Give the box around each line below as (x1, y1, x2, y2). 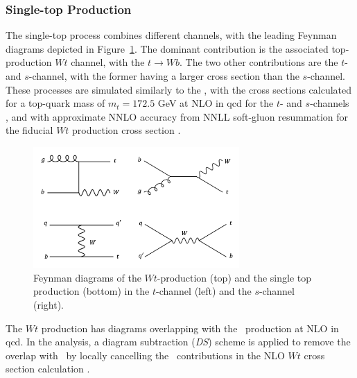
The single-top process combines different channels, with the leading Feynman (6, 28, 337, 42)
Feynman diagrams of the (33, 270, 141, 284)
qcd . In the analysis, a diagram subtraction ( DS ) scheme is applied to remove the (6, 334, 351, 349)
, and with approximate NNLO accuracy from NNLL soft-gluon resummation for (6, 109, 349, 123)
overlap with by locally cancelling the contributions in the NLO (6, 347, 285, 362)
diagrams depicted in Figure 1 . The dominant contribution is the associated (6, 41, 329, 55)
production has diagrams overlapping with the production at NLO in (41, 320, 339, 335)
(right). (33, 297, 64, 311)
